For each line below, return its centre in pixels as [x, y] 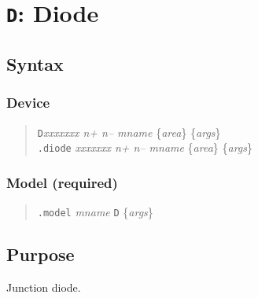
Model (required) [62, 182]
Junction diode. [44, 287]
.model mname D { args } [95, 212]
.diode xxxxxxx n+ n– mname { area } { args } [145, 147]
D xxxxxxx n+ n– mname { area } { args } [129, 132]
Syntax [35, 63]
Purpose [41, 254]
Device [28, 103]
